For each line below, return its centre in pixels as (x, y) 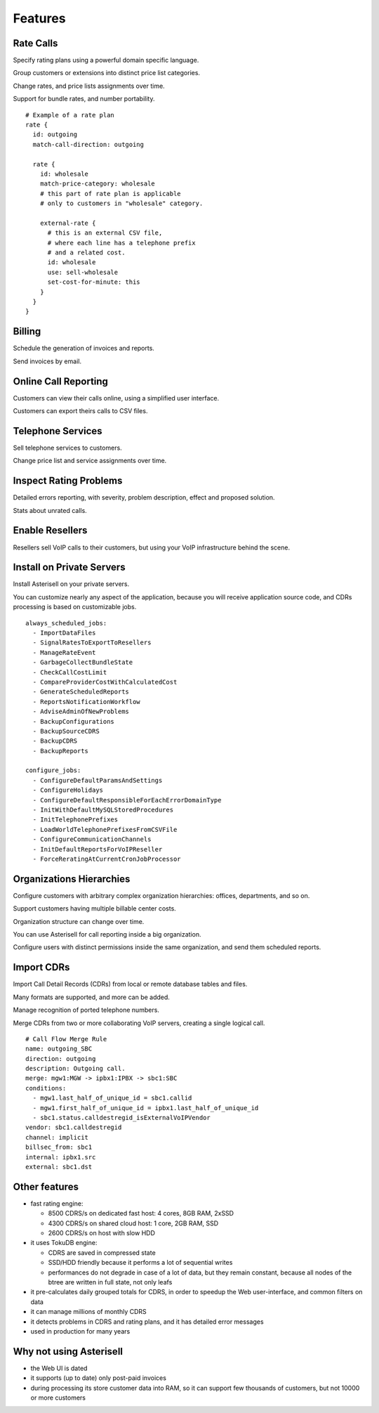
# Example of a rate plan (70, 115)
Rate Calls (35, 43)
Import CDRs (41, 967)
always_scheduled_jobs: (66, 623)
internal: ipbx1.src (61, 1157)
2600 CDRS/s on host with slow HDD (102, 1233)
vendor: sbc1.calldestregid (74, 1127)
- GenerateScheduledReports (81, 692)
